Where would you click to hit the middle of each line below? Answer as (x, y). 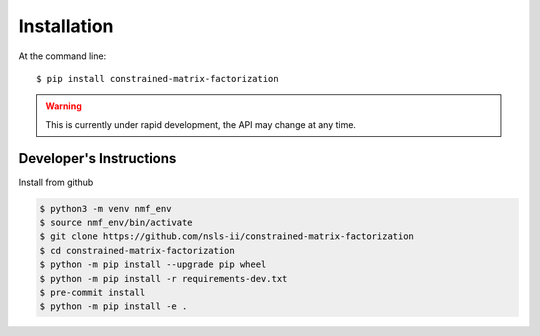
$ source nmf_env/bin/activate (116, 222)
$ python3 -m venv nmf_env (105, 208)
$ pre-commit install (92, 292)
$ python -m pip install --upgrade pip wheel (153, 264)
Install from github (56, 182)
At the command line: (62, 56)
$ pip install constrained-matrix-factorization (157, 78)
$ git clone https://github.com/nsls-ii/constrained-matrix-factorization (227, 236)
